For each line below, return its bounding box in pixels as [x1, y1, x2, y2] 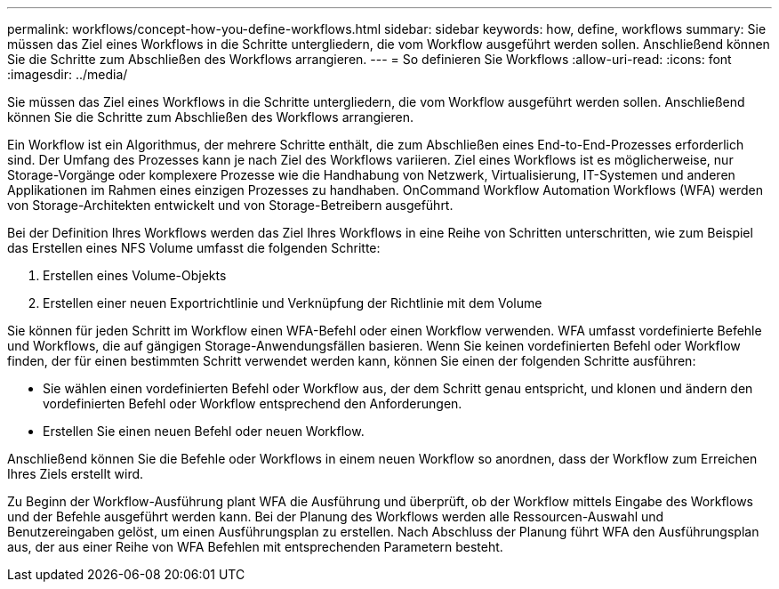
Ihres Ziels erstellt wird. [7, 466, 144, 481]
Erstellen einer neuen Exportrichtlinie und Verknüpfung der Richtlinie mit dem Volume [43, 295, 542, 311]
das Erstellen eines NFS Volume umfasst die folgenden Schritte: [7, 240, 381, 255]
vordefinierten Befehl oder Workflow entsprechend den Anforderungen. [43, 396, 462, 411]
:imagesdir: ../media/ [7, 67, 128, 82]
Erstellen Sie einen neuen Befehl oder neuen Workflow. [43, 424, 365, 439]
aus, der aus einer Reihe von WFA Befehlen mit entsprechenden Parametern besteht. [7, 539, 503, 554]
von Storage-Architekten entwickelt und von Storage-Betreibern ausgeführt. [7, 198, 454, 213]
